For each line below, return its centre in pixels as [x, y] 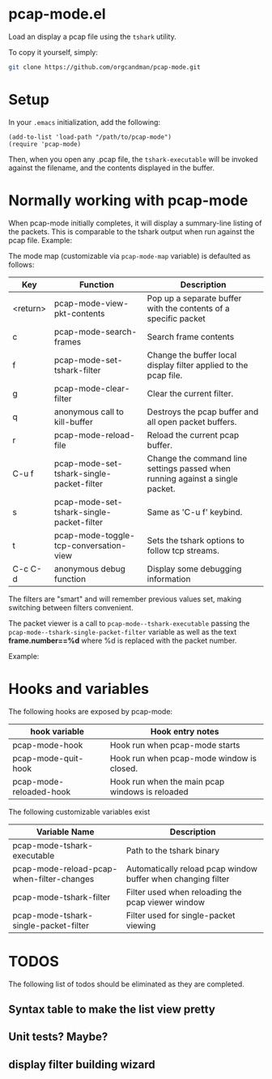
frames [68, 341]
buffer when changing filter [178, 879]
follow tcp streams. [183, 550]
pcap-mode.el [57, 14]
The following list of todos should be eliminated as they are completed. [126, 984]
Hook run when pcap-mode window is [183, 758]
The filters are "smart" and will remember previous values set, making [125, 599]
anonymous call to [89, 412]
